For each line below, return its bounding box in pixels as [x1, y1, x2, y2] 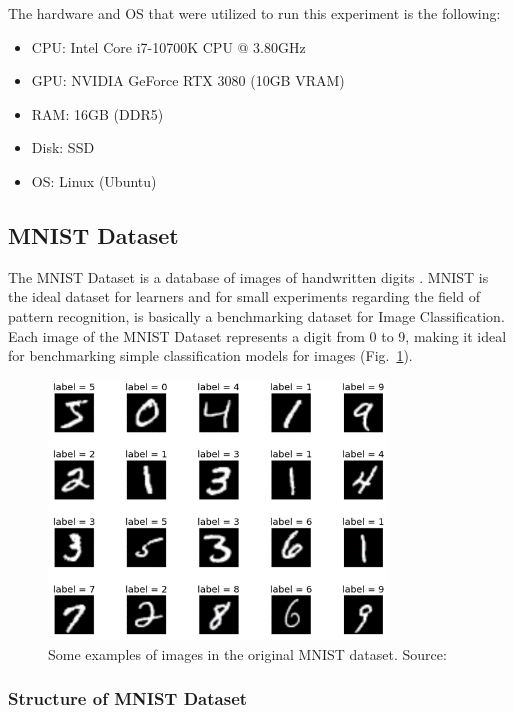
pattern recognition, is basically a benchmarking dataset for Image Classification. [8, 305, 505, 326]
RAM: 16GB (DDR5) [31, 103, 164, 124]
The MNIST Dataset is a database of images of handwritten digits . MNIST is [8, 266, 489, 287]
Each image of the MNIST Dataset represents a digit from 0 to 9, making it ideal [8, 325, 507, 346]
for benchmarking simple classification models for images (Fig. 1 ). [8, 345, 413, 366]
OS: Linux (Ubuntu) [31, 170, 157, 191]
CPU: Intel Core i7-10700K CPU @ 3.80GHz [31, 36, 306, 57]
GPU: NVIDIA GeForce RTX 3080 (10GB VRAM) [31, 70, 345, 91]
